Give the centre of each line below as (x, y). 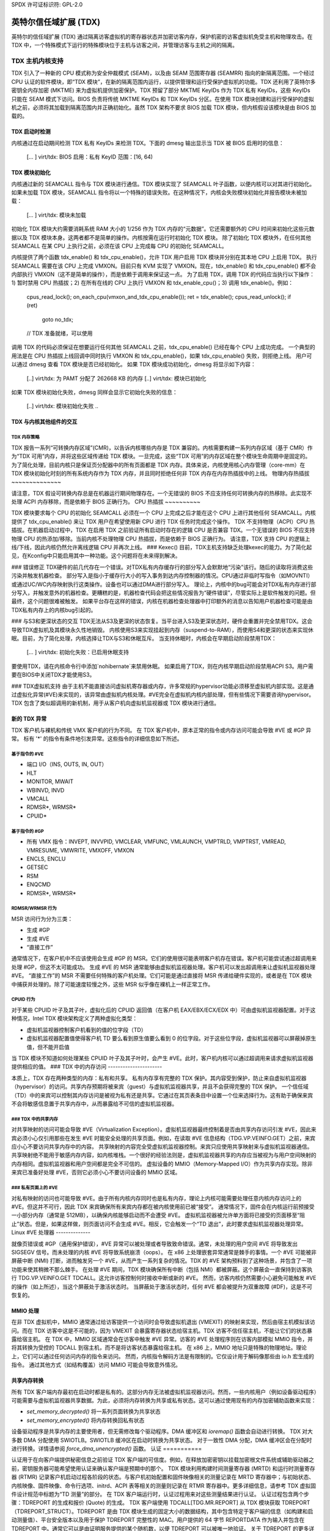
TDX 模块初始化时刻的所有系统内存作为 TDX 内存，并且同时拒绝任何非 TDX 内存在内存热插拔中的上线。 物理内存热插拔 (160, 473)
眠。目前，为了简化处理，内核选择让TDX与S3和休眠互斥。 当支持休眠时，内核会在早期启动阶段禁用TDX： (144, 638)
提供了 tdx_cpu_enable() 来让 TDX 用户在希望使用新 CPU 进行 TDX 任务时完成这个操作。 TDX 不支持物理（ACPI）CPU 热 (163, 521)
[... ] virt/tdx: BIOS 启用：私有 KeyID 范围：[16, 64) (90, 157)
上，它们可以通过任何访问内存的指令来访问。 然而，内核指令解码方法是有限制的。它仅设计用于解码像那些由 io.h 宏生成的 (163, 1356)
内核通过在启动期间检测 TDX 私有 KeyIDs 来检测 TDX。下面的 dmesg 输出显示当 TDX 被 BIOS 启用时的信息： (148, 143)
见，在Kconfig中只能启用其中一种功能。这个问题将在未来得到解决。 (96, 556)
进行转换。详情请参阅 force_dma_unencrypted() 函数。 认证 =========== (107, 1448)
